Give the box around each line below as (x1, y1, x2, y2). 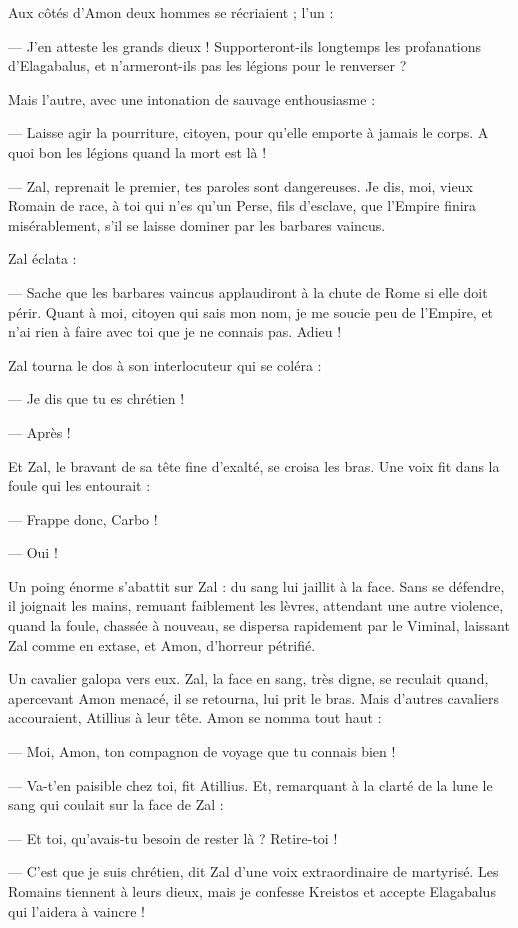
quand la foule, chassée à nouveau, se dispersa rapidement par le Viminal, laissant (8, 615, 510, 636)
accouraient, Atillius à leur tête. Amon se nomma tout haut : (8, 707, 382, 728)
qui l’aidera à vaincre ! (8, 900, 145, 921)
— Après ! (8, 421, 71, 442)
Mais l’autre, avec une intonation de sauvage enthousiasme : (8, 88, 376, 109)
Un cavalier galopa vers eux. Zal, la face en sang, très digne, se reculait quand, (8, 668, 489, 689)
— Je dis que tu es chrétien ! (8, 388, 185, 409)
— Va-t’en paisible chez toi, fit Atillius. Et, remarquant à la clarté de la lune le (8, 774, 493, 795)
